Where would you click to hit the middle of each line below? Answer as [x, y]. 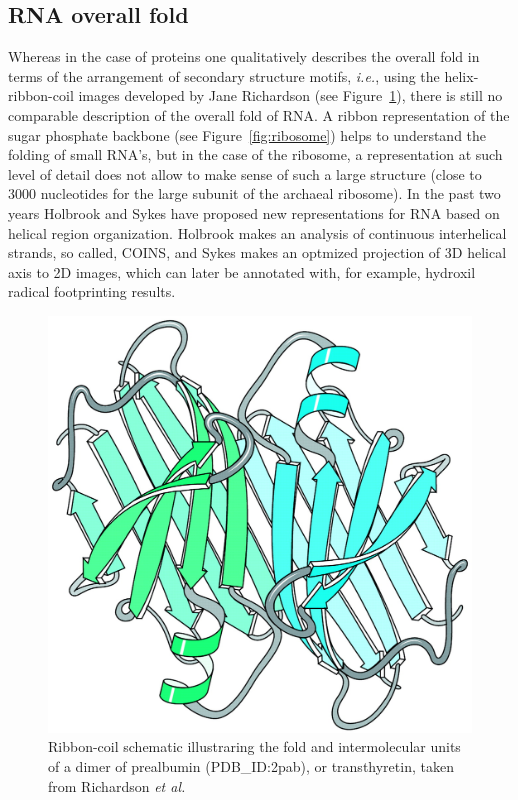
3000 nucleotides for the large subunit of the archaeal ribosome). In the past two [254, 193]
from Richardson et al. [117, 785]
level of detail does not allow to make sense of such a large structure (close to [245, 173]
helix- [461, 75]
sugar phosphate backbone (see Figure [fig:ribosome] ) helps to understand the [247, 134]
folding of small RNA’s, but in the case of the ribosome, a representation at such [255, 154]
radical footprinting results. [92, 291]
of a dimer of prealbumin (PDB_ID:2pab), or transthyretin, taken [251, 766]
